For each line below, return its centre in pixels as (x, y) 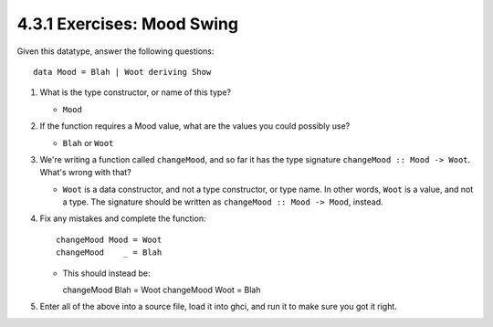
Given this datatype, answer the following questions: (115, 51)
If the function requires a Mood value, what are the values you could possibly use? (195, 126)
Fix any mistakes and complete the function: (123, 218)
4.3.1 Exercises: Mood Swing (128, 24)
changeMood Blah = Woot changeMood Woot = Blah (162, 290)
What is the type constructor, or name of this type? (136, 92)
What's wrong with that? (85, 173)
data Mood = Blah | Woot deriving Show (122, 72)
